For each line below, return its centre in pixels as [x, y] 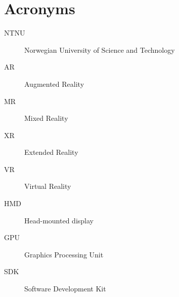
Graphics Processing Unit [64, 254]
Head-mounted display [59, 220]
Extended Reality [51, 152]
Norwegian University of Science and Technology [100, 49]
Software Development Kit [65, 289]
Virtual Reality [48, 186]
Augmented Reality [54, 84]
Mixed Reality [46, 118]
